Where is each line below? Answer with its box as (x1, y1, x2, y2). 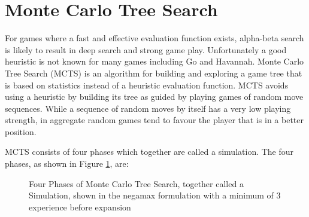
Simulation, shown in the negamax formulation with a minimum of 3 (29, 189, 281, 201)
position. (5, 125, 37, 137)
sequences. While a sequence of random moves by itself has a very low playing (5, 102, 291, 114)
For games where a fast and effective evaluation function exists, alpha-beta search (5, 32, 304, 44)
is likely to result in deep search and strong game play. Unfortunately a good (5, 43, 287, 56)
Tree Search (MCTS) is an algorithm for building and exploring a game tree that (5, 66, 302, 79)
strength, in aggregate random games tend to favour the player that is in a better (5, 114, 304, 126)
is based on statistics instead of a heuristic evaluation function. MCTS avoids (5, 78, 289, 91)
